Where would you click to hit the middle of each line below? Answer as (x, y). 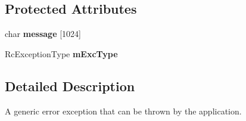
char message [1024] (43, 34)
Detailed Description (70, 86)
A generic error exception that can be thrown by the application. (123, 111)
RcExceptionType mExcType (61, 53)
